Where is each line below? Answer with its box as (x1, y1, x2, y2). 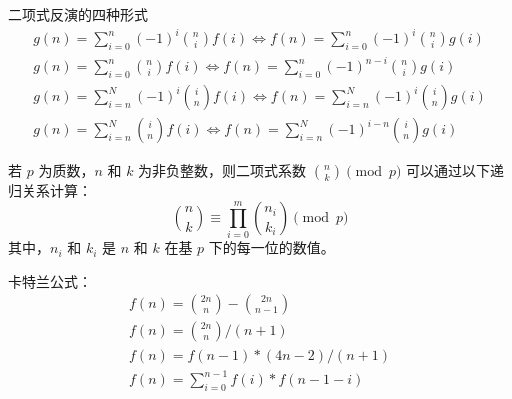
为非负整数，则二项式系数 (138, 160, 307, 181)
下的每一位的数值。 (208, 237, 335, 258)
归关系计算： (8, 180, 92, 201)
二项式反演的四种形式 (8, 4, 148, 24)
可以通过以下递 (406, 160, 505, 181)
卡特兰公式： (8, 270, 92, 291)
